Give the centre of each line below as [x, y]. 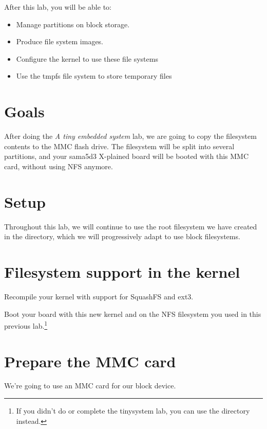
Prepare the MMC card [90, 361]
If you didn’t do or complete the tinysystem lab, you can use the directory [133, 411]
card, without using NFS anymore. [59, 166]
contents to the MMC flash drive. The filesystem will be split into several [119, 146]
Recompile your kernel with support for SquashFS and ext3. [99, 296]
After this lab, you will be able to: [58, 7]
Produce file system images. [60, 41]
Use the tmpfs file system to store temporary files [94, 76]
